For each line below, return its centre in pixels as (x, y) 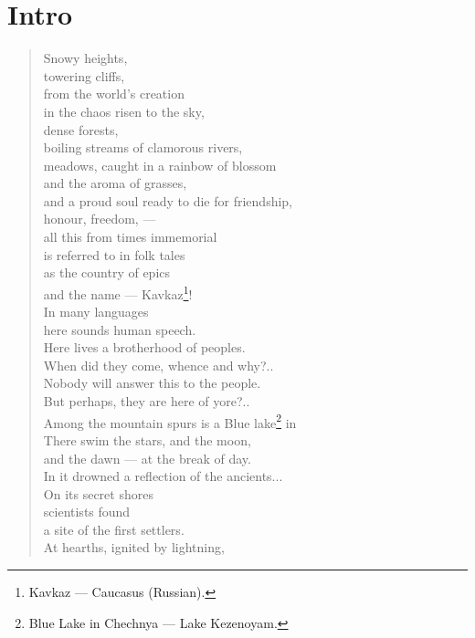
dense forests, (81, 129)
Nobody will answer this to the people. (152, 383)
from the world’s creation (114, 94)
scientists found (87, 512)
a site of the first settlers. (114, 529)
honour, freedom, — (100, 219)
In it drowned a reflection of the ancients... (163, 476)
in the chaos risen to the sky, (124, 111)
